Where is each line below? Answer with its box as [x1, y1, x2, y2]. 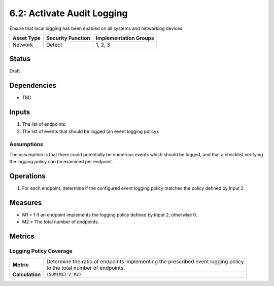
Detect [46, 41, 62, 48]
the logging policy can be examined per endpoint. [9, 159, 114, 165]
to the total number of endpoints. [46, 264, 125, 271]
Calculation [12, 271, 41, 278]
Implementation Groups [95, 34, 154, 42]
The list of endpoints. [22, 121, 67, 127]
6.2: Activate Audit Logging [9, 8, 128, 19]
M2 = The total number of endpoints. [22, 219, 99, 225]
